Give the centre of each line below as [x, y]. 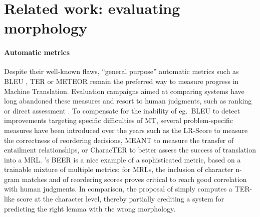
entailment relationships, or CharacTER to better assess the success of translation [130, 150]
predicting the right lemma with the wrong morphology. [90, 208]
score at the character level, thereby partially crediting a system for [120, 199]
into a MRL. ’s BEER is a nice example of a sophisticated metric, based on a [122, 159]
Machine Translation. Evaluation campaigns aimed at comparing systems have [124, 91]
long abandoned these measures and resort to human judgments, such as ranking [128, 101]
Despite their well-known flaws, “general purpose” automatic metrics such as [121, 71]
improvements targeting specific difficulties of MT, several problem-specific [119, 120]
